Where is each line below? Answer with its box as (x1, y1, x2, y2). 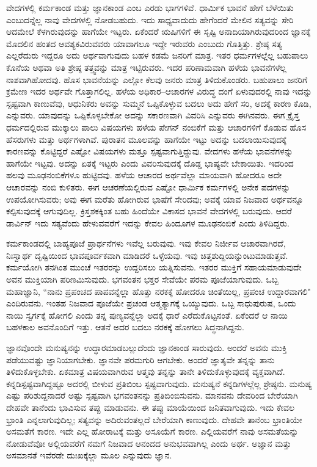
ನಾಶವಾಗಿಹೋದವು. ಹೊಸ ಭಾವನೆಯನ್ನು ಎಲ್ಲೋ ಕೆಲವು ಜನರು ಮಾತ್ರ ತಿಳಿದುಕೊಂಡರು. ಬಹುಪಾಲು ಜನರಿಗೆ (6, 73, 308, 85)
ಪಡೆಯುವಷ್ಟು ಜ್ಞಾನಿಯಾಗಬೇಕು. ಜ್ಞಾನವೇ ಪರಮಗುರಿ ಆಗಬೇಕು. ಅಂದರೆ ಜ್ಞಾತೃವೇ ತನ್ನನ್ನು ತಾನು (6, 353, 275, 366)
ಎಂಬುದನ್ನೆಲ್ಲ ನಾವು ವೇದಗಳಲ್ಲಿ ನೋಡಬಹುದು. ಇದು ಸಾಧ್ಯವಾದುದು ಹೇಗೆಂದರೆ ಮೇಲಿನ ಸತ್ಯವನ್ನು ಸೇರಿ (6, 13, 294, 26)
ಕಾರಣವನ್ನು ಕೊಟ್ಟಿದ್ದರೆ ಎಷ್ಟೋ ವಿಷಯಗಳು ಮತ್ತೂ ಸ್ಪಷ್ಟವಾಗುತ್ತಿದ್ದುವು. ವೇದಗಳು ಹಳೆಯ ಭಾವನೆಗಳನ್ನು (6, 145, 293, 157)
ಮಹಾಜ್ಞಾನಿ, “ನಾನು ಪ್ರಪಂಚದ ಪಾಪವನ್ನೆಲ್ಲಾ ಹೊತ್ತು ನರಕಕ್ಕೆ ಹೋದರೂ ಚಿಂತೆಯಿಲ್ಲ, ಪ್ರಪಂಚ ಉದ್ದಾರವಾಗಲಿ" (6, 284, 311, 297)
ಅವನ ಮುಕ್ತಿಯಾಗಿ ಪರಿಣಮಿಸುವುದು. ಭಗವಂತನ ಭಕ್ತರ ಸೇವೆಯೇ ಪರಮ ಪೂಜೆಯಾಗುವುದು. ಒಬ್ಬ (6, 273, 279, 286)
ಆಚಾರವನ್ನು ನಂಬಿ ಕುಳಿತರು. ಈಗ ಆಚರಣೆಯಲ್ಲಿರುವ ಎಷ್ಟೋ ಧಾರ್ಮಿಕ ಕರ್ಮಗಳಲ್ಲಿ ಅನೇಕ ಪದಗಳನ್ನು (6, 180, 291, 193)
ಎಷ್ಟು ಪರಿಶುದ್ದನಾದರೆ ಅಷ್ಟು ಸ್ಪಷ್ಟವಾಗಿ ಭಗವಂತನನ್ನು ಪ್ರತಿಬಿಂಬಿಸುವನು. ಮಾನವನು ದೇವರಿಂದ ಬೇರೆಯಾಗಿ (6, 389, 298, 402)
